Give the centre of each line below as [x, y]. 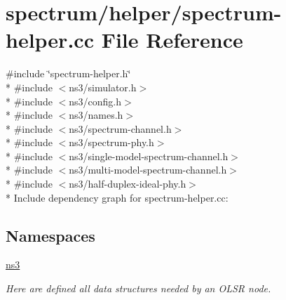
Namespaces [50, 235]
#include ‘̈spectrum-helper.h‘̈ [68, 73]
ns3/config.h [95, 101]
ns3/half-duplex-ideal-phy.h [128, 184]
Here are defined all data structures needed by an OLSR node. [138, 288]
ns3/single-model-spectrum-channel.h [149, 156]
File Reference [172, 40]
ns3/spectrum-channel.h [120, 128]
